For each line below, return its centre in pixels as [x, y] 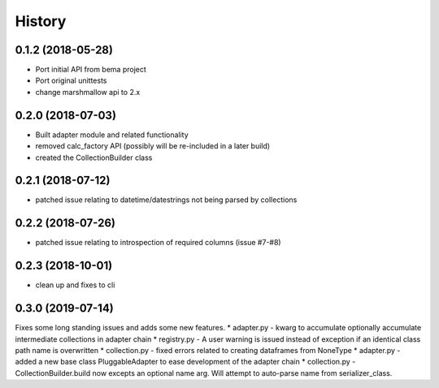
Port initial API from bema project [91, 70]
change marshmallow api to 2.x [88, 92]
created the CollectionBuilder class [94, 157]
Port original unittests [71, 80]
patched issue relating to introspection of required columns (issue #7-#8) [158, 243]
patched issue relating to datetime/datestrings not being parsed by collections [166, 200]
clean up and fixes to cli [75, 285]
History [41, 21]
